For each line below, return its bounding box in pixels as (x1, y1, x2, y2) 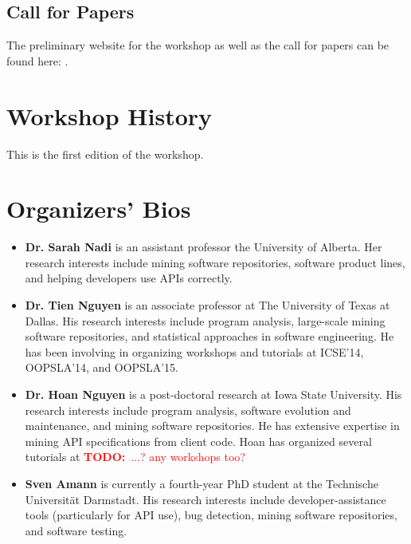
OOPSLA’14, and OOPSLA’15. (25, 359, 178, 376)
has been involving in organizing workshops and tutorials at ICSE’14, (25, 343, 364, 360)
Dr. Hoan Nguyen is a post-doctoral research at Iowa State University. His (25, 385, 402, 402)
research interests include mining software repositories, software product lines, (25, 254, 405, 270)
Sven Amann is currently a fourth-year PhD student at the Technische (25, 475, 378, 491)
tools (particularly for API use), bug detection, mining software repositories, (25, 507, 397, 523)
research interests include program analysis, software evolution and (25, 401, 351, 418)
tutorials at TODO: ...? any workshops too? (25, 448, 245, 465)
